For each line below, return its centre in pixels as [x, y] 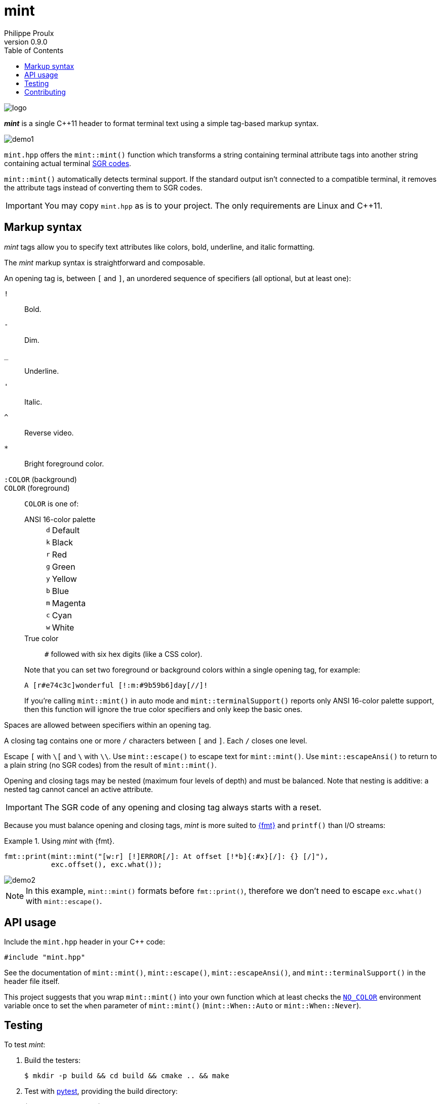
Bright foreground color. [64, 463]
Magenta [69, 603]
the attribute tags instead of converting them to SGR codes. [103, 187]
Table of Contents [34, 50]
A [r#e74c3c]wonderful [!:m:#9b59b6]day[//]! [116, 685]
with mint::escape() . [64, 901]
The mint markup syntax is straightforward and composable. [105, 262]
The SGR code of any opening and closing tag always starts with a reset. [183, 807]
